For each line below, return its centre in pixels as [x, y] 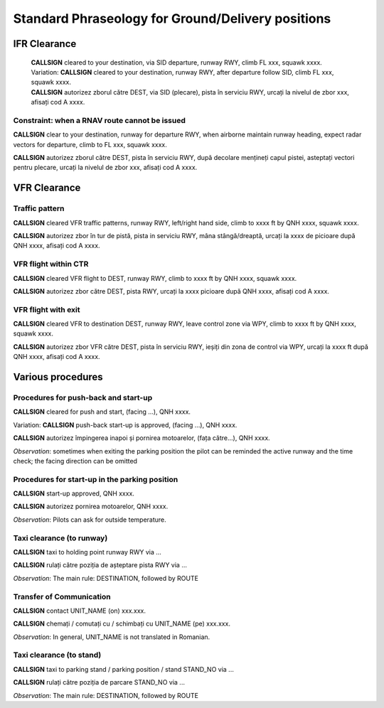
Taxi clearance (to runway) [60, 538]
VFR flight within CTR [51, 264]
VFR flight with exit [47, 309]
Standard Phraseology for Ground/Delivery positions [172, 18]
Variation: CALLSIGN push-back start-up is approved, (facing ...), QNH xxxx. [125, 425]
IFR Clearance [45, 44]
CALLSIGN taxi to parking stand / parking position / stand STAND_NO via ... [123, 669]
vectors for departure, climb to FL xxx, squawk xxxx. [90, 144]
